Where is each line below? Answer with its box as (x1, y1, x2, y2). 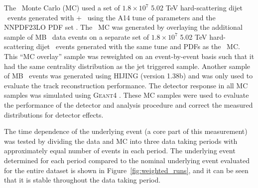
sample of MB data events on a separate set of (4, 31, 149, 42)
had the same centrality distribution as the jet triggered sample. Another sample (4, 61, 251, 71)
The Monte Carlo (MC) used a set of (4, 2, 120, 12)
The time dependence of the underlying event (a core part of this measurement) (4, 126, 248, 136)
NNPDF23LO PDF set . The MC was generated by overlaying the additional (4, 22, 243, 32)
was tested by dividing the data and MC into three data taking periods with (4, 135, 238, 146)
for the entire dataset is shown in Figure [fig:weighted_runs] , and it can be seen (4, 165, 249, 175)
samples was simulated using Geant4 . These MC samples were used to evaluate (4, 90, 249, 100)
